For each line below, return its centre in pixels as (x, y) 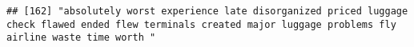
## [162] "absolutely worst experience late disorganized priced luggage (207, 11)
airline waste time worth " (81, 38)
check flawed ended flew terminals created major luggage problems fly (201, 24)
